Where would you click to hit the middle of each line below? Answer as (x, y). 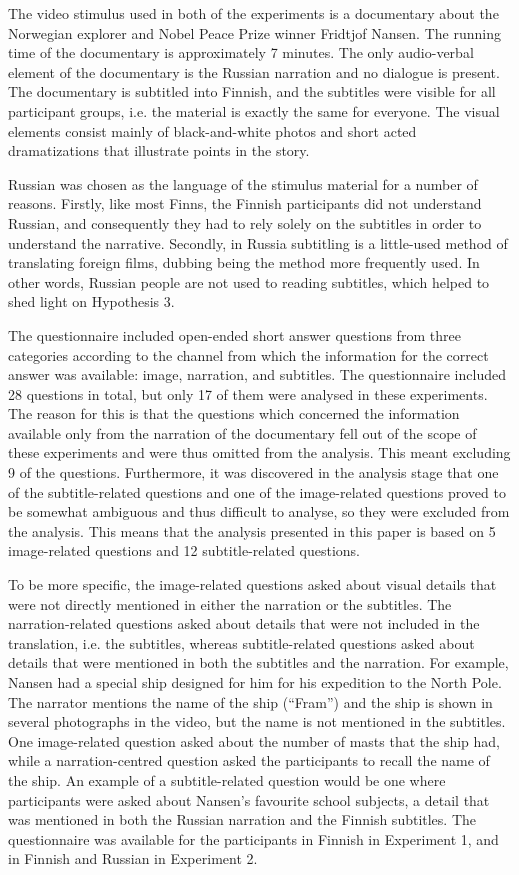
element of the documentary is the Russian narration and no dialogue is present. (254, 71)
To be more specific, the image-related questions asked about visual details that (252, 584)
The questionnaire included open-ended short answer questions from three (234, 334)
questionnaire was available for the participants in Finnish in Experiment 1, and (253, 838)
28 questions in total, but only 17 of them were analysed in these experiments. (248, 393)
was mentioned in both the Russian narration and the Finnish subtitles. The (242, 819)
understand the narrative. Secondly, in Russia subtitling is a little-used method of (258, 242)
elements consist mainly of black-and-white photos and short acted (212, 130)
